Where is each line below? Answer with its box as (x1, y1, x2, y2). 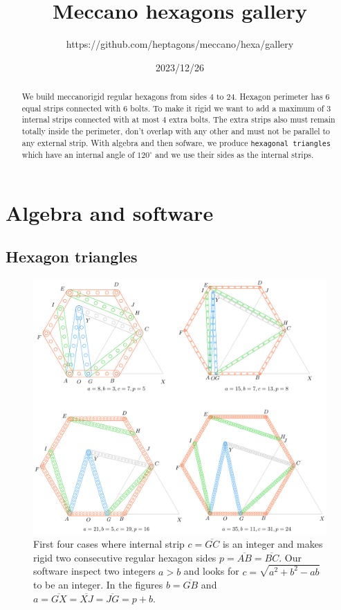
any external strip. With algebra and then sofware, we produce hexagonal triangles (21, 136, 331, 148)
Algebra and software (6, 198, 214, 226)
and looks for (183, 564, 239, 578)
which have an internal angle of (21, 148, 135, 160)
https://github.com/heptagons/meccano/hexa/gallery (66, 37, 294, 51)
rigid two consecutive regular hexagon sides (33, 550, 216, 564)
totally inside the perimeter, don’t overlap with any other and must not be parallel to (21, 125, 331, 137)
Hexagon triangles (6, 246, 138, 267)
